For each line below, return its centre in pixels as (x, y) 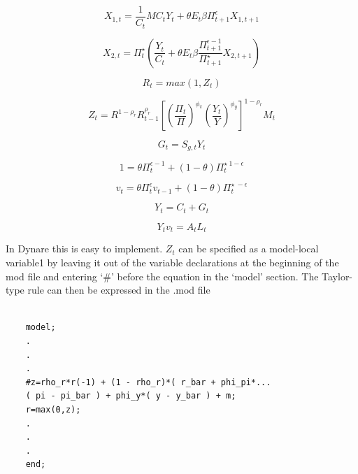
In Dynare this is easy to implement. (84, 249)
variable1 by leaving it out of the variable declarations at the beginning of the (172, 262)
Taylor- (337, 276)
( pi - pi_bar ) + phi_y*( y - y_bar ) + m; (131, 396)
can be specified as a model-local (249, 249)
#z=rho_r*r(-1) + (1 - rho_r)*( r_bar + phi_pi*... (148, 382)
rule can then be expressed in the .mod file (119, 290)
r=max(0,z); (53, 409)
